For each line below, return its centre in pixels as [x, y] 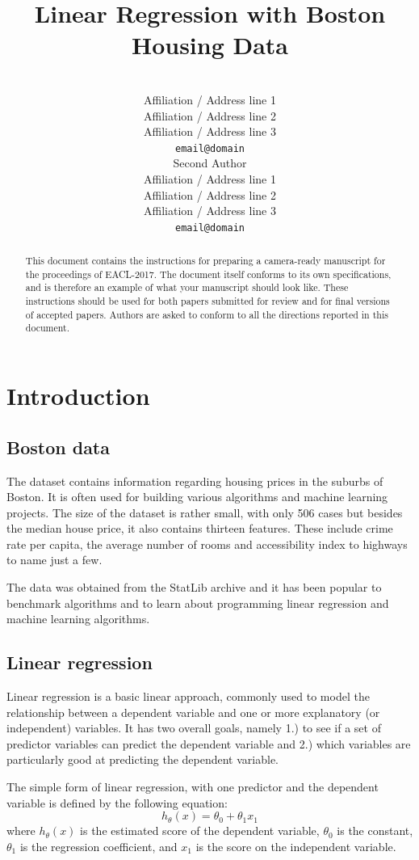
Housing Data [210, 45]
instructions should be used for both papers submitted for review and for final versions [207, 301]
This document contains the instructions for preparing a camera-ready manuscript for [205, 261]
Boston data [58, 447]
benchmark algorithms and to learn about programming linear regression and [198, 603]
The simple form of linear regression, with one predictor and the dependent [193, 787]
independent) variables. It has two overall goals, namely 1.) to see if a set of [194, 728]
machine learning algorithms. [78, 619]
